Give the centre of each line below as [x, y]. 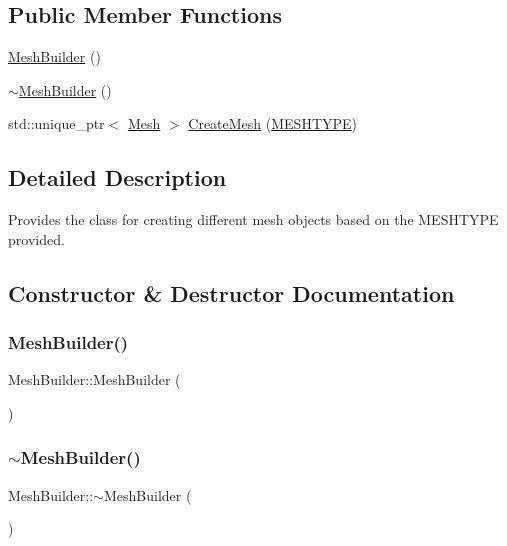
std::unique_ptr [56, 123]
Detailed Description [117, 177]
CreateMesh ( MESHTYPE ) [273, 123]
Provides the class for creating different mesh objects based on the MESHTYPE [253, 219]
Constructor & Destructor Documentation [231, 292]
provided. [36, 238]
